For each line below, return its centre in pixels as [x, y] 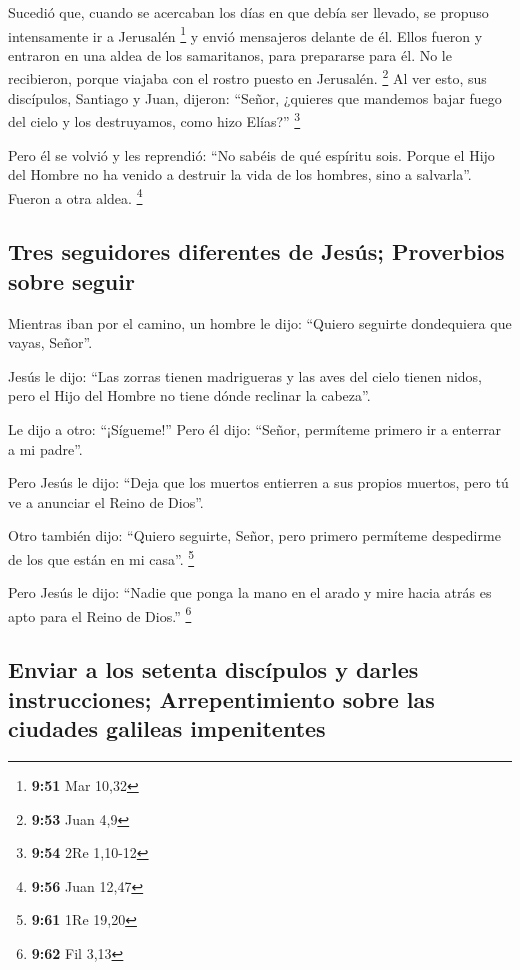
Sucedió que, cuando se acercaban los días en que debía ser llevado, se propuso [248, 12]
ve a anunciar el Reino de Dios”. [106, 501]
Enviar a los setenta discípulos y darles [213, 669]
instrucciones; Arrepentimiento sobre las [221, 698]
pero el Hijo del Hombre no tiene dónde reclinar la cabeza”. [189, 395]
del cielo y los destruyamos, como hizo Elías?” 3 [154, 119]
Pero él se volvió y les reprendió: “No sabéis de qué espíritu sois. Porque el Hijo [251, 154]
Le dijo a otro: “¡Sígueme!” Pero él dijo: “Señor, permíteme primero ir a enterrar [255, 428]
